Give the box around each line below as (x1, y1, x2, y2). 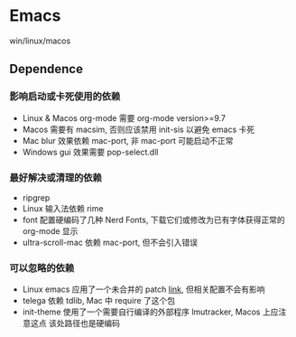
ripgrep (22, 192, 51, 203)
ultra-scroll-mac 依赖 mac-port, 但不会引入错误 (22, 237, 199, 248)
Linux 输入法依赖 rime (22, 202, 104, 213)
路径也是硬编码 (64, 318, 120, 329)
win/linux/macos (9, 35, 71, 46)
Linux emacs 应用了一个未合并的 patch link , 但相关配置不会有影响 (22, 284, 265, 295)
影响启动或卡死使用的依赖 (9, 90, 121, 103)
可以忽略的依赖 (9, 261, 75, 274)
